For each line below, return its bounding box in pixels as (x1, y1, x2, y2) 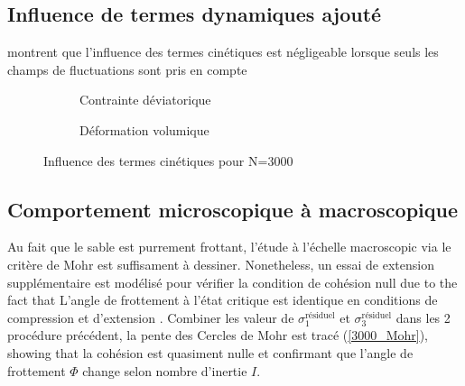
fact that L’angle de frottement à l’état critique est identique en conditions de (7, 290, 438, 309)
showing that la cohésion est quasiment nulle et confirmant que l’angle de (7, 343, 414, 362)
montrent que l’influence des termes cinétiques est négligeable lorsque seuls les (7, 42, 439, 61)
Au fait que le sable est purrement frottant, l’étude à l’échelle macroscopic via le (7, 237, 451, 256)
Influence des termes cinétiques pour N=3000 (43, 151, 293, 170)
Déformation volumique (79, 120, 209, 139)
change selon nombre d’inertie (82, 361, 247, 380)
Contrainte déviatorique (79, 90, 211, 109)
